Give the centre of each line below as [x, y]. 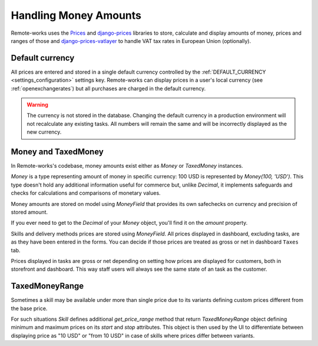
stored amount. [29, 212]
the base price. [29, 308]
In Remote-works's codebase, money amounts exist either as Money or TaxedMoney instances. [127, 166]
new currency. [44, 132]
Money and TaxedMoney [57, 152]
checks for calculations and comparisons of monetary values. [86, 193]
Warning [37, 105]
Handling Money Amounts [76, 15]
